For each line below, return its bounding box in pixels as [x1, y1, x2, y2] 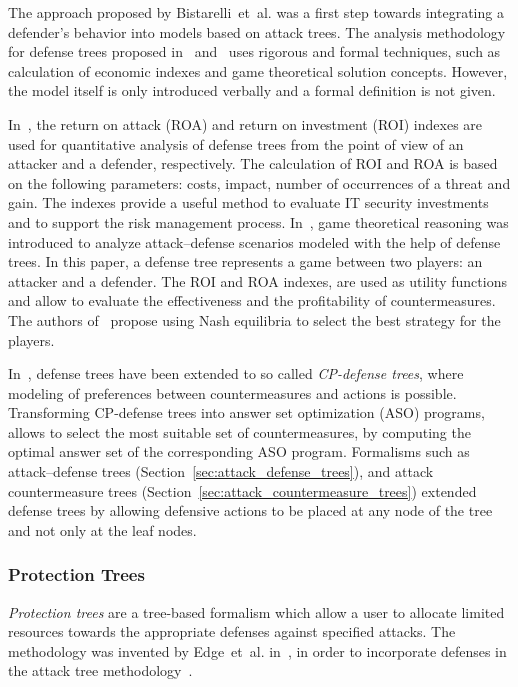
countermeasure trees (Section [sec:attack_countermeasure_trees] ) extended [8, 480, 477, 501]
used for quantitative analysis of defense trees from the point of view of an [8, 133, 464, 154]
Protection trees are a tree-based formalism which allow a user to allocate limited [8, 601, 505, 622]
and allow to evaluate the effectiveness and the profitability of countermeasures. [8, 290, 496, 311]
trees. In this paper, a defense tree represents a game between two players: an [8, 251, 483, 272]
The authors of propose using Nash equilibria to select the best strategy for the [8, 309, 501, 330]
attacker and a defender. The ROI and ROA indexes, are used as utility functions [8, 270, 507, 291]
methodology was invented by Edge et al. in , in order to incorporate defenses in [8, 640, 507, 661]
